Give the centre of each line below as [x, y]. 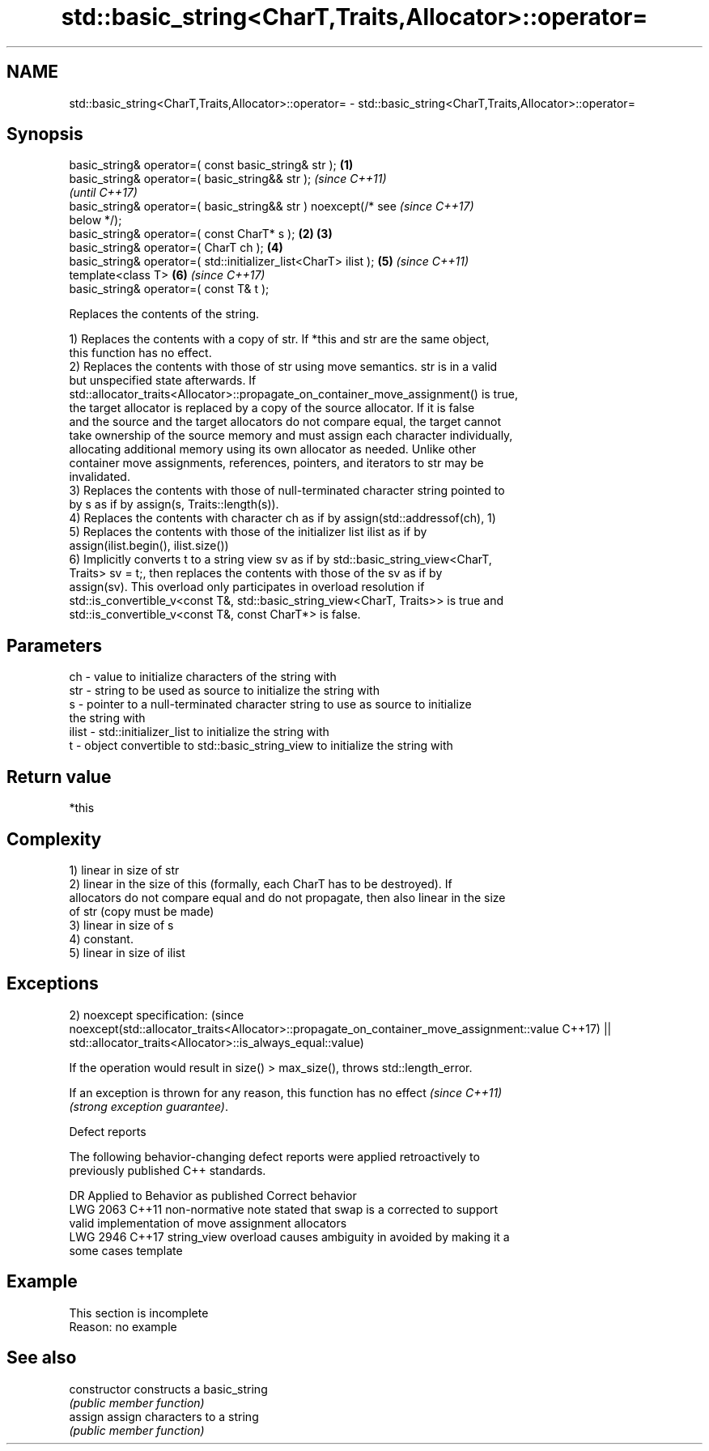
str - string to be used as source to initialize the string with [224, 691]
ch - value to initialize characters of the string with [203, 677]
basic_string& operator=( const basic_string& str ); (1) [211, 165]
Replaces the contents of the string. [164, 314]
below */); [96, 220]
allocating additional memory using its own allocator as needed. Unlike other [273, 449]
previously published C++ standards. [168, 1170]
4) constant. [101, 938]
